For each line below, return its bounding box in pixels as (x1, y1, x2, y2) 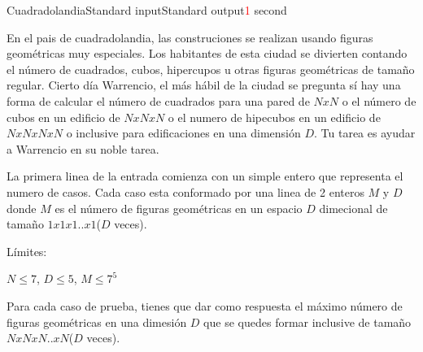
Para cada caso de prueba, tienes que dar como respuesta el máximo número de (7, 297, 403, 314)
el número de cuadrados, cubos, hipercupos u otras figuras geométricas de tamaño (7, 60, 415, 77)
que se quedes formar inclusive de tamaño (203, 313, 412, 330)
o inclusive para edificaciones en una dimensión (66, 124, 301, 141)
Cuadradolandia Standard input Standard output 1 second (7, 2, 287, 18)
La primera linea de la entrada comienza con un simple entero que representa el (7, 167, 403, 185)
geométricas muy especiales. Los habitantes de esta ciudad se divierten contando (7, 45, 408, 62)
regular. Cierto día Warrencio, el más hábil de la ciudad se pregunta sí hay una (7, 76, 401, 93)
